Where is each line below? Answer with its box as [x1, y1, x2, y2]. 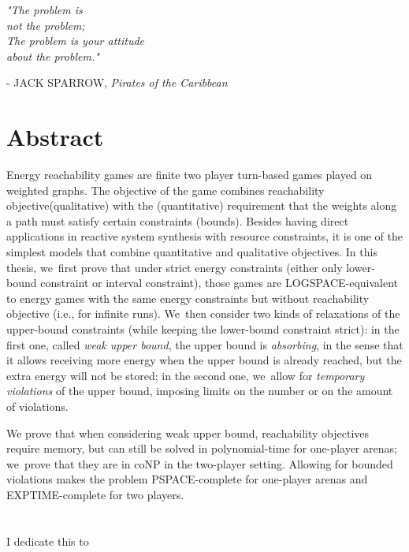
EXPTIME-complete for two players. [6, 486, 184, 502]
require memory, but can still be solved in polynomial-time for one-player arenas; [6, 440, 397, 457]
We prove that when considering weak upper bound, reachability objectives [6, 424, 370, 441]
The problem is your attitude [6, 32, 144, 49]
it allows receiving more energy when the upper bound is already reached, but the [6, 352, 402, 368]
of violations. [6, 398, 69, 414]
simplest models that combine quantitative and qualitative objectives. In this [6, 244, 377, 260]
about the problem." [6, 47, 99, 64]
